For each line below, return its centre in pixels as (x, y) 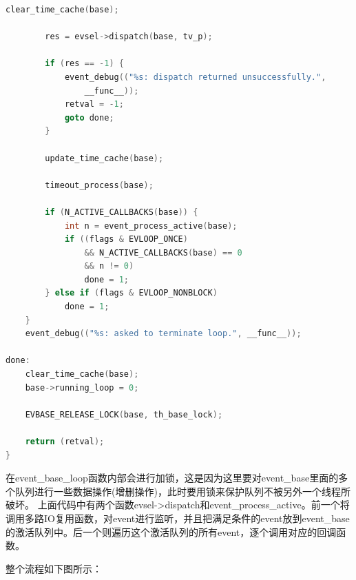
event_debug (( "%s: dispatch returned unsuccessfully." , (195, 77)
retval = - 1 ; (94, 104)
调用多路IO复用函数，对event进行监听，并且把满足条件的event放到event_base (178, 518)
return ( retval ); (65, 442)
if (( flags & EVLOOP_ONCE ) (126, 239)
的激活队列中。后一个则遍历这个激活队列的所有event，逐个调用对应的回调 (171, 531)
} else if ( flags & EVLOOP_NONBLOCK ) (131, 293)
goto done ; (89, 117)
